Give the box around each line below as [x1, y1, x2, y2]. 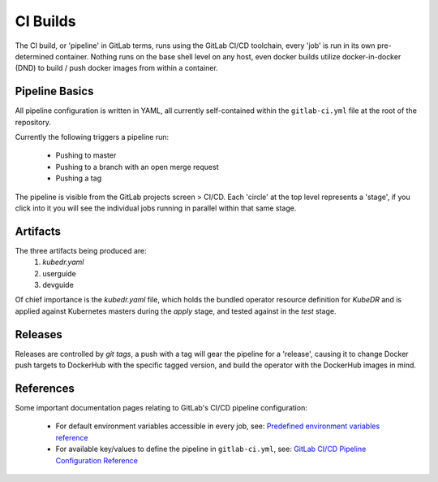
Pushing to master [55, 150, 117, 160]
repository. [15, 117, 52, 127]
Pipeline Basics [15, 85, 94, 98]
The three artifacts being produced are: [15, 245, 148, 255]
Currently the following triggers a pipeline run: [15, 132, 170, 142]
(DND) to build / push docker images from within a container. [15, 63, 218, 73]
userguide [42, 268, 76, 278]
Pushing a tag [55, 173, 101, 183]
